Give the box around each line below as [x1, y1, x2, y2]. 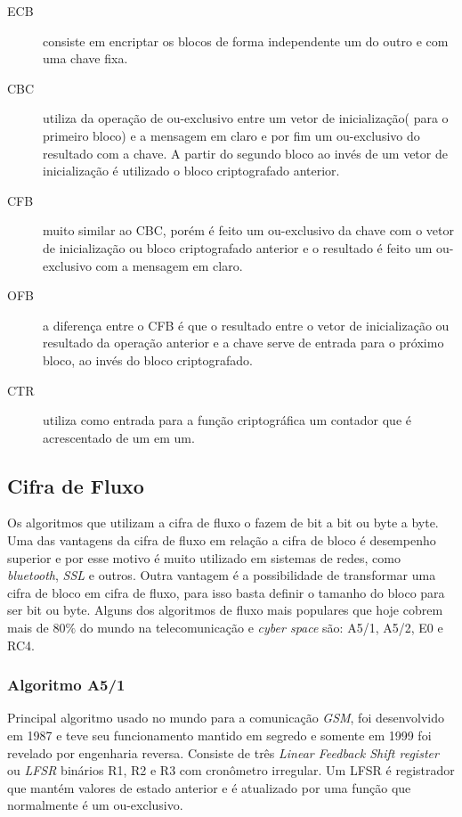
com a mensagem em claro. [95, 256, 243, 274]
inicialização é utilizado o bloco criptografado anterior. [43, 161, 340, 180]
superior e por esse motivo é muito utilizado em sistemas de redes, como [7, 548, 401, 567]
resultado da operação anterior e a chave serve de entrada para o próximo [43, 333, 444, 352]
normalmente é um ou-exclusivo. [7, 796, 183, 814]
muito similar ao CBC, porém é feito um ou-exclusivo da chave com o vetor [43, 221, 454, 240]
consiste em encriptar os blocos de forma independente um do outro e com [43, 31, 449, 50]
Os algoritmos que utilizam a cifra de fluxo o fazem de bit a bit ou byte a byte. [7, 513, 439, 532]
